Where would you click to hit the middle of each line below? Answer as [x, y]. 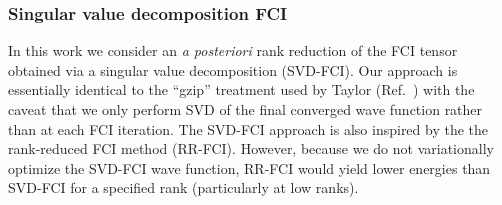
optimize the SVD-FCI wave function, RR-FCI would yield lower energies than [249, 167]
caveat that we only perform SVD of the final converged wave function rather [245, 109]
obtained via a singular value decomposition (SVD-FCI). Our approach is [233, 69]
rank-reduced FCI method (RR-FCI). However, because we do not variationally [251, 148]
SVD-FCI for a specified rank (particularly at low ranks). [183, 187]
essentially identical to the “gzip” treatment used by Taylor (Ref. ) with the [241, 89]
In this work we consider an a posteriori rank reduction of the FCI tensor [233, 50]
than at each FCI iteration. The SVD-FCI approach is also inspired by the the [248, 128]
